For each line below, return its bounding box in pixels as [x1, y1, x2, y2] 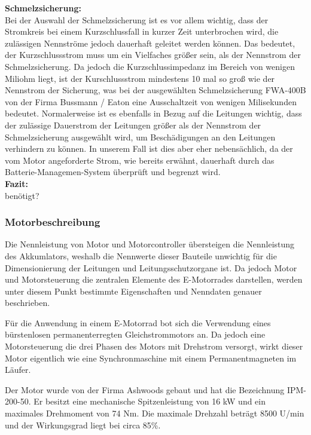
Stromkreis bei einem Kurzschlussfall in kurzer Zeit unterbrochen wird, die [5, 25, 279, 38]
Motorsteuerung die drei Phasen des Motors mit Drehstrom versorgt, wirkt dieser [5, 340, 303, 353]
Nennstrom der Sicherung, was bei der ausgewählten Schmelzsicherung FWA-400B [5, 84, 306, 96]
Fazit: [5, 177, 28, 189]
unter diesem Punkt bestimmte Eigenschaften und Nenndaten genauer [5, 284, 262, 297]
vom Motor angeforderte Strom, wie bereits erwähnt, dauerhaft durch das [5, 154, 275, 166]
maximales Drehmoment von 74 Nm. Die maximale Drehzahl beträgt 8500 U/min [5, 407, 304, 419]
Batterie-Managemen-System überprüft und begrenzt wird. [5, 166, 221, 178]
